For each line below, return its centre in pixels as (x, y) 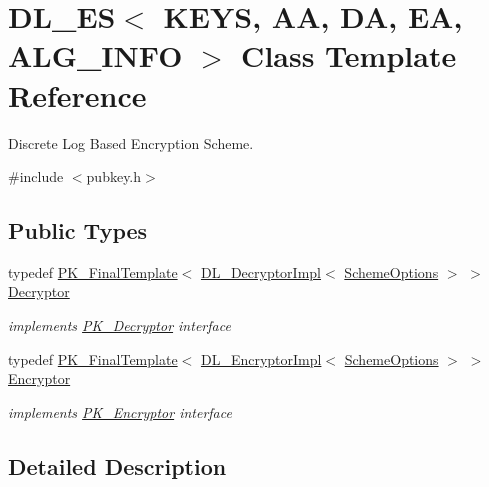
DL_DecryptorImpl (261, 271)
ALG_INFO (95, 55)
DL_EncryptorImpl (261, 358)
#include (36, 176)
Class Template (349, 55)
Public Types (78, 230)
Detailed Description (117, 465)
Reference (77, 94)
